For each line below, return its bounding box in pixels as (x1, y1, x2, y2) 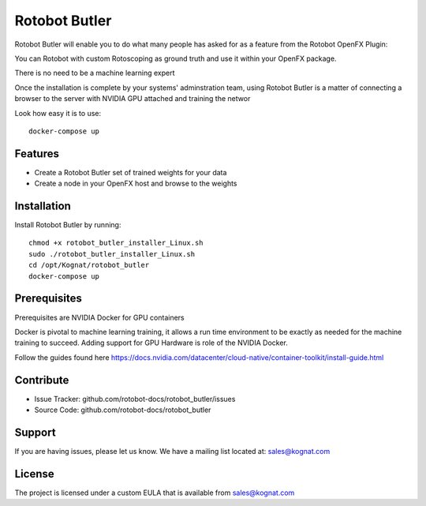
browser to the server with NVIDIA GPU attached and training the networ (14, 94, 251, 103)
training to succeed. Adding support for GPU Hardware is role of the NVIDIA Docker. (14, 338, 288, 347)
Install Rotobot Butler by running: (14, 220, 121, 230)
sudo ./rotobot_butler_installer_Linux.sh (28, 249, 196, 258)
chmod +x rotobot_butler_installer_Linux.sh (28, 238, 204, 248)
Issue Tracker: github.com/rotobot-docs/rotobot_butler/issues (34, 394, 236, 403)
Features (14, 147, 59, 160)
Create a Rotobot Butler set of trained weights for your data (34, 167, 227, 177)
